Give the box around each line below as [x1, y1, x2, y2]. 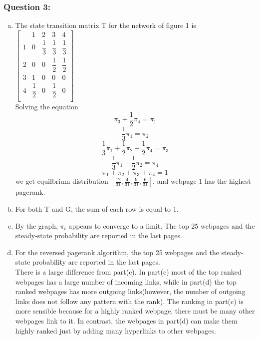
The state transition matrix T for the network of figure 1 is [15, 20, 196, 30]
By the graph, [15, 220, 58, 231]
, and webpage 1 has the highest [153, 176, 251, 186]
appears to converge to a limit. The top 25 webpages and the [68, 220, 255, 231]
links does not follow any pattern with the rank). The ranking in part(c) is [15, 296, 244, 306]
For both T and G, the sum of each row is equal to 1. [15, 204, 179, 214]
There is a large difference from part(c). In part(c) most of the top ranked [15, 267, 242, 277]
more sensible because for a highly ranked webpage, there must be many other [15, 306, 255, 316]
